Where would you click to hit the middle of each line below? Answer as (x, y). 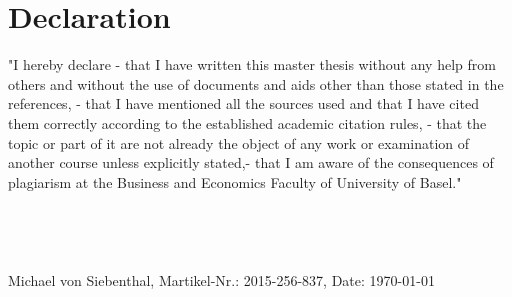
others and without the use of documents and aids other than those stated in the (256, 83)
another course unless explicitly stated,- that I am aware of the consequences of (251, 162)
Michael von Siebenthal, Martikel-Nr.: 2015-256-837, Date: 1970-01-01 (221, 279)
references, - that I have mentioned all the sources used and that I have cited (243, 103)
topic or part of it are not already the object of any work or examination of (239, 142)
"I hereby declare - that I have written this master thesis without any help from (252, 64)
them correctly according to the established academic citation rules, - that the (247, 122)
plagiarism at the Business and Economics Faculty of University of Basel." (235, 181)
